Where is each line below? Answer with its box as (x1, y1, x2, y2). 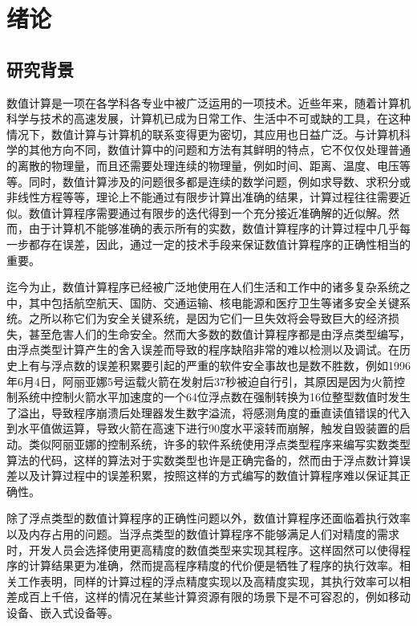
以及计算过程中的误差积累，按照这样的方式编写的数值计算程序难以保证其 (17, 467, 399, 484)
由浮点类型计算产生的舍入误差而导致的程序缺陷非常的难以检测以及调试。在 (6, 341, 399, 358)
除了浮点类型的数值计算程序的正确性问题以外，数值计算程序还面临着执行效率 (6, 510, 411, 526)
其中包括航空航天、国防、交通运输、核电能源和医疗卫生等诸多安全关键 (28, 294, 399, 311)
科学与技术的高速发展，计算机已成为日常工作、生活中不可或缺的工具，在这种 (6, 110, 411, 127)
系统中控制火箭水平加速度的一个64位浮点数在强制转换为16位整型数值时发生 (17, 388, 411, 405)
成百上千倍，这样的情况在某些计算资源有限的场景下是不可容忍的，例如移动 (17, 588, 411, 605)
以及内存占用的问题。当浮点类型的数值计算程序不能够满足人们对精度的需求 (6, 526, 399, 543)
